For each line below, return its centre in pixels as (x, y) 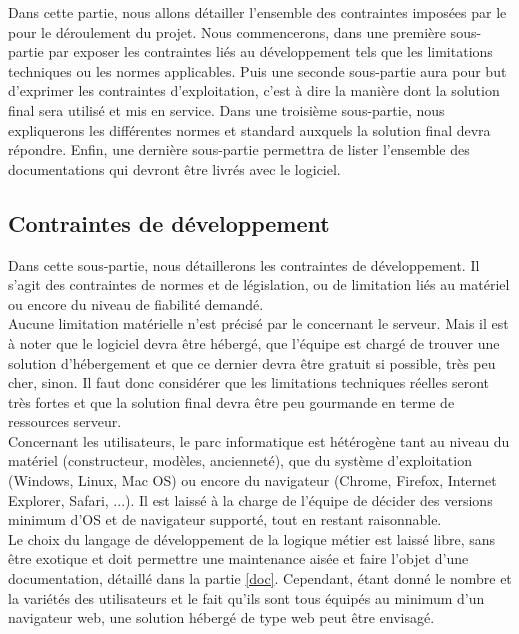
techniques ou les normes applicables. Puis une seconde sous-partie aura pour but (257, 70)
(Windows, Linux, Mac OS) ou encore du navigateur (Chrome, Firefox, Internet (252, 480)
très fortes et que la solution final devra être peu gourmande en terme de (231, 401)
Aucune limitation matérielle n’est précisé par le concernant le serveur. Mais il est (258, 323)
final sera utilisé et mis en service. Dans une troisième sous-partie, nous (226, 109)
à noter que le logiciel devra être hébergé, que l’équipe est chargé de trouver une (254, 342)
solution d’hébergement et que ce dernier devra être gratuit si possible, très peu (252, 362)
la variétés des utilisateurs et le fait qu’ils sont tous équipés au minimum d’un (246, 597)
